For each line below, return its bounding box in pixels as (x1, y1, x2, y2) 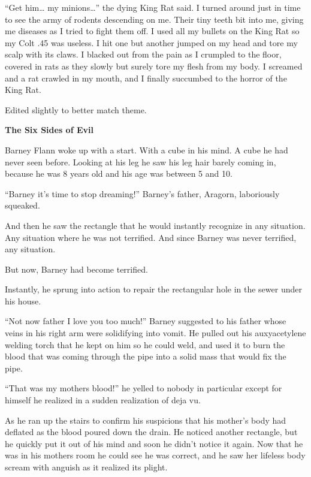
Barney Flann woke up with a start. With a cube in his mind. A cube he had (5, 143, 288, 156)
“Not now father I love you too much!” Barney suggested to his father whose (5, 315, 286, 327)
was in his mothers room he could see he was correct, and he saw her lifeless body (5, 449, 306, 461)
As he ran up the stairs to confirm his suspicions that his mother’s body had (5, 413, 286, 426)
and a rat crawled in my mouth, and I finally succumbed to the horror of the (5, 71, 287, 84)
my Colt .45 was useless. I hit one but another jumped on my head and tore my (5, 36, 298, 49)
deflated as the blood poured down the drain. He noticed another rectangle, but (5, 425, 298, 438)
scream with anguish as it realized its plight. (5, 461, 168, 473)
